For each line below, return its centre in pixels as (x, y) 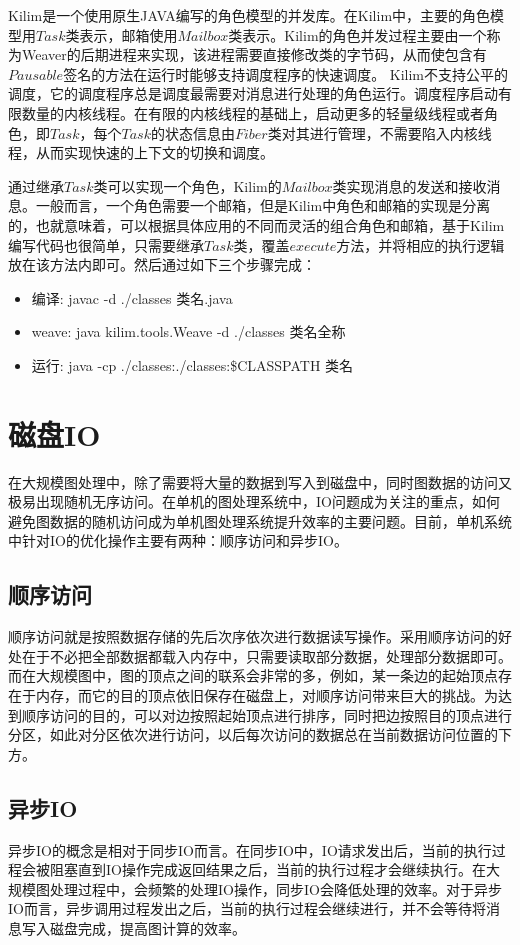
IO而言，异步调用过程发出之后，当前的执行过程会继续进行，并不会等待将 (247, 908)
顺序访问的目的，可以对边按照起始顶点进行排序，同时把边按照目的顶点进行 (266, 714)
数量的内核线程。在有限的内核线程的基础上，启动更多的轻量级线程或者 (252, 112)
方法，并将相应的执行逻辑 (420, 244)
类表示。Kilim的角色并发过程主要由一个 (357, 34)
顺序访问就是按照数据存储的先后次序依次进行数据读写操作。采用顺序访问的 (253, 636)
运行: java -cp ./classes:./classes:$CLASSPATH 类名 (192, 364)
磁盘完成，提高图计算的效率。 (147, 927)
